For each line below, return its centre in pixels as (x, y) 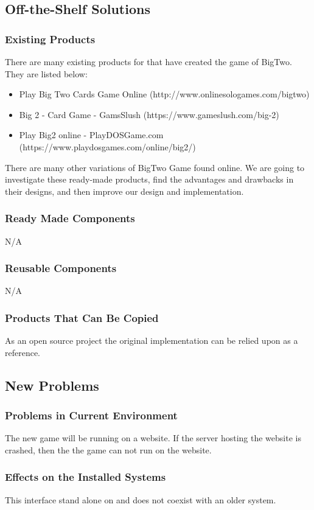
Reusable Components (61, 268)
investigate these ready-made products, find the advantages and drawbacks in (149, 179)
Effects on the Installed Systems (85, 477)
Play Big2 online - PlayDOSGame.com (91, 135)
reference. (23, 352)
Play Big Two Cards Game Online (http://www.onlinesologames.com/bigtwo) (164, 94)
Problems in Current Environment (91, 415)
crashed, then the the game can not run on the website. (108, 449)
